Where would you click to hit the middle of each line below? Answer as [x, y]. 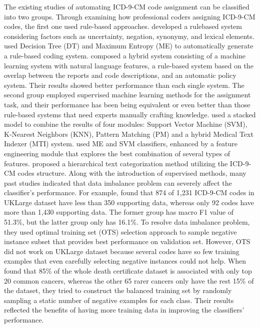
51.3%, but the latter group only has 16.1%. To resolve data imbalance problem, [127, 222]
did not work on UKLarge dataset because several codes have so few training [122, 251]
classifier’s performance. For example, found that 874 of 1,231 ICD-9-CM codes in [129, 192]
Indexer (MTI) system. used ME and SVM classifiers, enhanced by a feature [121, 144]
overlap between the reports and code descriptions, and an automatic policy [120, 75]
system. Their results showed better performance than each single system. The [124, 85]
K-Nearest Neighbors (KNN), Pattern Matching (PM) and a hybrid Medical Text [129, 134]
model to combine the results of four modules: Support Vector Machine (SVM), [126, 124]
